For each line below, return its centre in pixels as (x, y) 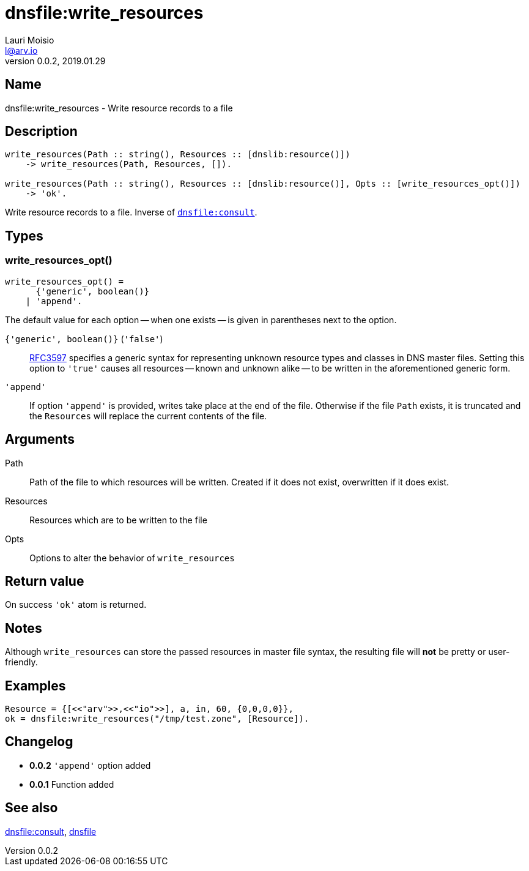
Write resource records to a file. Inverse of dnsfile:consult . (131, 212)
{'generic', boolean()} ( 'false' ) (84, 338)
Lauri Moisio (30, 40)
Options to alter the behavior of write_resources (132, 558)
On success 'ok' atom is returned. (76, 605)
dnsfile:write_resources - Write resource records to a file (119, 108)
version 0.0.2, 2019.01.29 (55, 61)
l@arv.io (21, 50)
